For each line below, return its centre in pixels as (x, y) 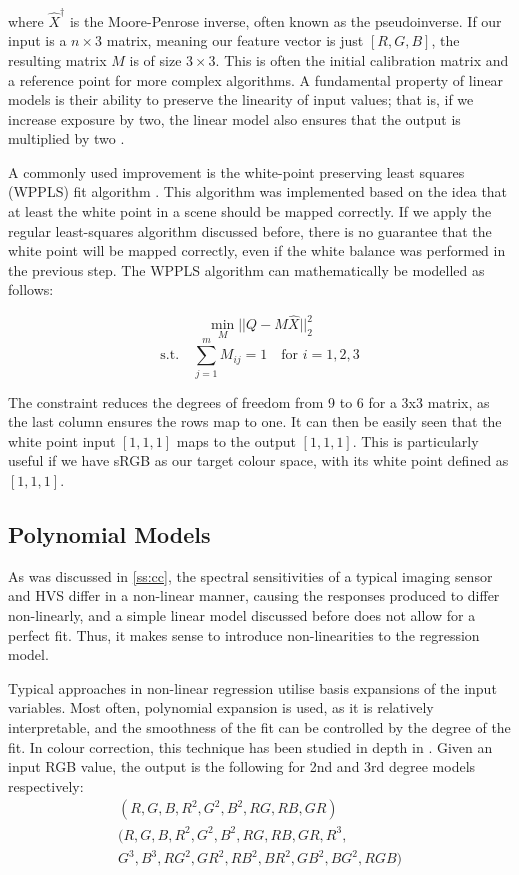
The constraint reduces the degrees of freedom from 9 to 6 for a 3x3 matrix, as (249, 401)
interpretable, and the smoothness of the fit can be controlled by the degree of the (259, 726)
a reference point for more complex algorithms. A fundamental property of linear (256, 79)
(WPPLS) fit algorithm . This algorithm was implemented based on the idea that (258, 191)
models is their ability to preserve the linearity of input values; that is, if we (241, 99)
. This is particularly (415, 440)
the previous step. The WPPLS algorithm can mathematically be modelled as (246, 269)
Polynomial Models (109, 533)
